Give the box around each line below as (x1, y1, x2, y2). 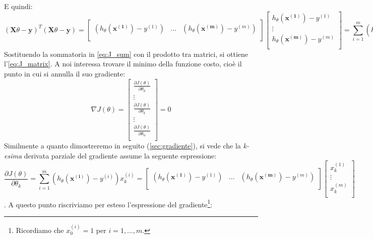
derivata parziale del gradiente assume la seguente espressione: (24, 150, 217, 161)
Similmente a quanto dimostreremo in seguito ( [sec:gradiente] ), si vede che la (4, 140, 241, 150)
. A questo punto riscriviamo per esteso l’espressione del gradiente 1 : (4, 197, 213, 209)
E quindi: (4, 1, 33, 11)
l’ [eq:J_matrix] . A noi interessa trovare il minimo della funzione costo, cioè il (4, 58, 242, 69)
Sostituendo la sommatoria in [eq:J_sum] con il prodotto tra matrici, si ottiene (4, 48, 248, 59)
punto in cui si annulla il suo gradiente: (4, 68, 126, 78)
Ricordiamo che (16, 224, 64, 235)
